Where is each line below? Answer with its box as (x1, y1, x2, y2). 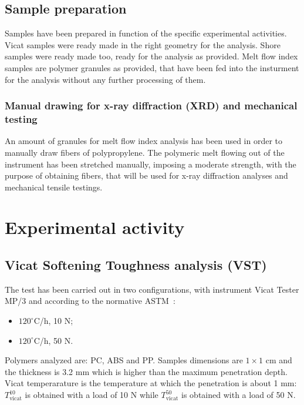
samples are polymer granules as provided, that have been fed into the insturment (5, 61, 299, 73)
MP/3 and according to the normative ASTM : (5, 294, 175, 307)
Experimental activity (5, 215, 185, 239)
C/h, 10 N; (33, 314, 73, 327)
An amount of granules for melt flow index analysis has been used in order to (5, 135, 283, 147)
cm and (265, 354, 292, 366)
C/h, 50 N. (33, 334, 73, 346)
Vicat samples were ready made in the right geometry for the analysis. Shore (5, 38, 281, 51)
